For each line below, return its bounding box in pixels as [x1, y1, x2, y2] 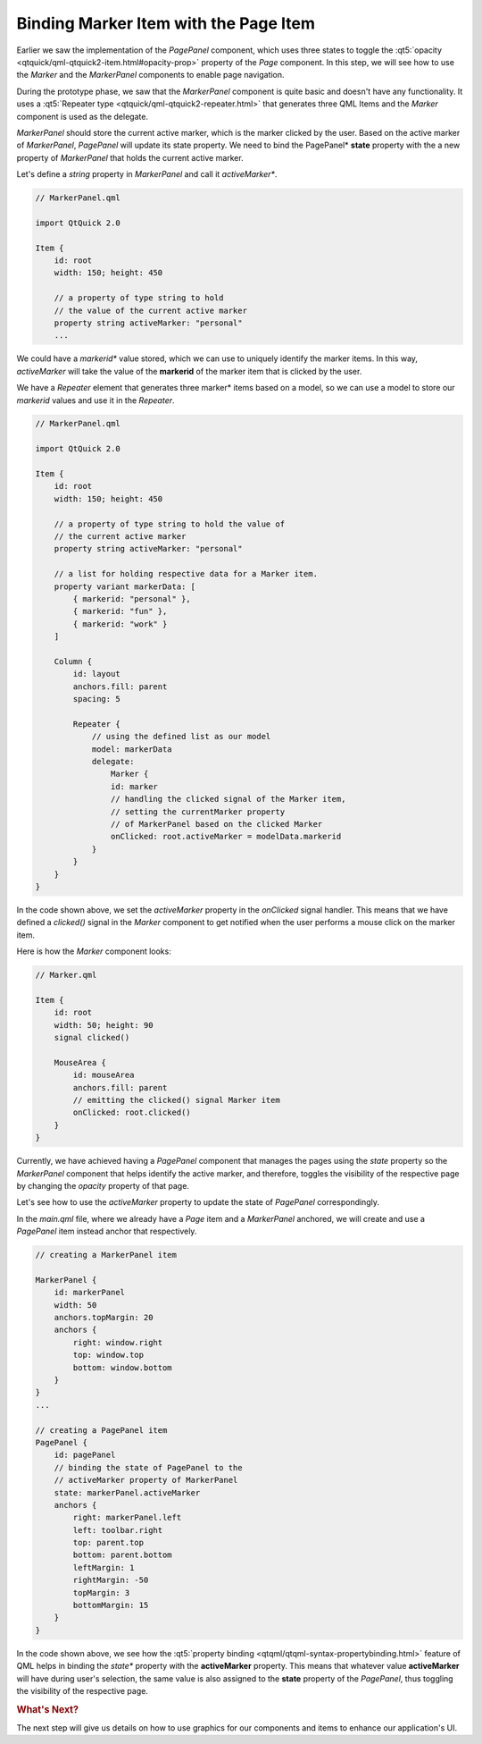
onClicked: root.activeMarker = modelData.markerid [110, 831, 342, 842]
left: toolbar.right [72, 1525, 163, 1535]
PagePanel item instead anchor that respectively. [16, 1226, 197, 1237]
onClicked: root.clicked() [72, 1108, 191, 1117]
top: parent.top [72, 1538, 145, 1548]
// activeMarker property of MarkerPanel [54, 1475, 238, 1486]
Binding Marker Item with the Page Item [16, 13, 316, 33]
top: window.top [72, 1350, 145, 1361]
